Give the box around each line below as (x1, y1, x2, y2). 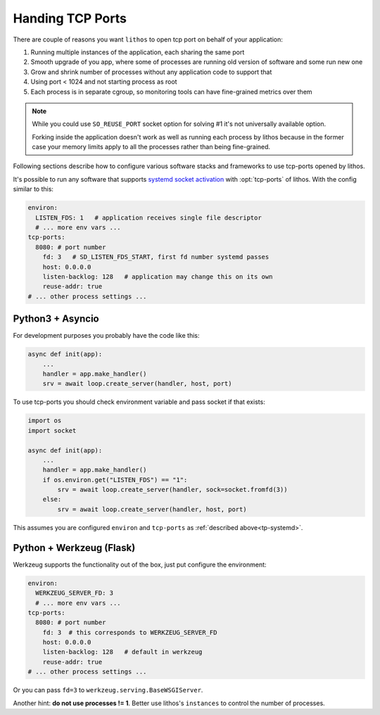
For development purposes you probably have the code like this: (13, 331, 200, 340)
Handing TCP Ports (13, 11, 127, 26)
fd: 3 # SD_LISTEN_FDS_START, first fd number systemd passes (42, 253, 270, 261)
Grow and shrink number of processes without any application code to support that (30, 68, 272, 76)
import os (27, 417, 62, 425)
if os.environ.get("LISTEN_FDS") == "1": (42, 476, 188, 483)
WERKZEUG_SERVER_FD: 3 (35, 589, 114, 597)
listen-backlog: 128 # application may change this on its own (42, 272, 273, 281)
